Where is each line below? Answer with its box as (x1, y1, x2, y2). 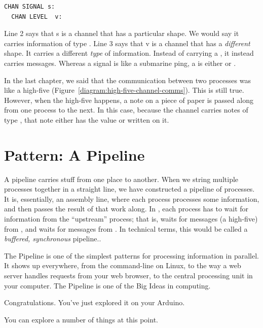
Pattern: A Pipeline (4, 144, 145, 165)
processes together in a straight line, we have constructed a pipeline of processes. (4, 184, 255, 194)
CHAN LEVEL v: (11, 13, 62, 20)
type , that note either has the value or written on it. (4, 114, 169, 125)
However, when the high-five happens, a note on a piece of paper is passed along (4, 94, 253, 105)
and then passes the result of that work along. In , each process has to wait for (4, 203, 249, 214)
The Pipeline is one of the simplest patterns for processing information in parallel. (4, 250, 259, 261)
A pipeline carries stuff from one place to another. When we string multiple (4, 173, 239, 184)
